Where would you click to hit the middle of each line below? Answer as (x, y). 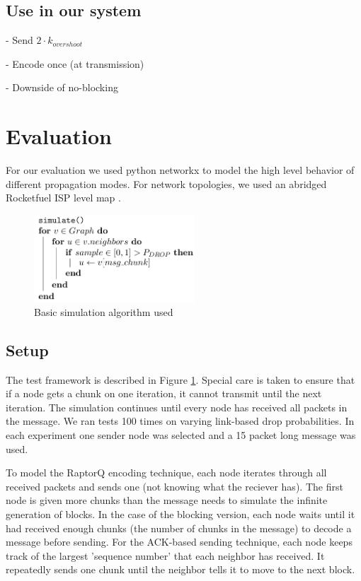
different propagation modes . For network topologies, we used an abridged (166, 183)
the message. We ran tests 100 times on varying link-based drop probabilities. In (180, 421)
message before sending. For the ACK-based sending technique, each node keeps (179, 542)
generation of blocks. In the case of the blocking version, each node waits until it (180, 513)
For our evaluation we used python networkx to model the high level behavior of (180, 170)
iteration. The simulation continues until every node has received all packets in (177, 407)
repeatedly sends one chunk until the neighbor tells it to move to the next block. (180, 569)
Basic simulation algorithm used (104, 311)
